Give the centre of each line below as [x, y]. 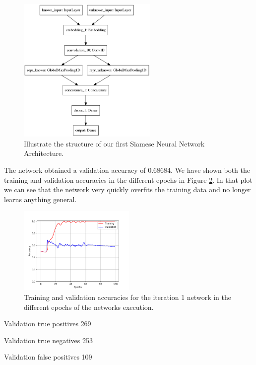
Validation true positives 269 [48, 324]
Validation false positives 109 [48, 357]
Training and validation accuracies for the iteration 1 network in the [128, 297]
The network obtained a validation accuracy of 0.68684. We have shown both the [127, 170]
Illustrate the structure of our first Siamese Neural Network [114, 143]
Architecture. [44, 153]
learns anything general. [40, 199]
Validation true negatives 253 [49, 340]
